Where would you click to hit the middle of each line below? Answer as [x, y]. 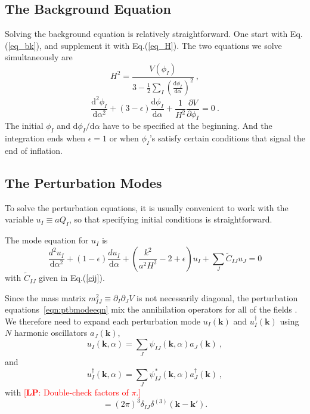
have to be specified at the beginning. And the [187, 126]
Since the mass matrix [45, 297]
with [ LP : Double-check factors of [67, 392]
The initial [24, 126]
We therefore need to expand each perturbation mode [103, 321]
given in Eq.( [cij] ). [72, 278]
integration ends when [45, 138]
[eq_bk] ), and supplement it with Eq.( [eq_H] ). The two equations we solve [145, 45]
